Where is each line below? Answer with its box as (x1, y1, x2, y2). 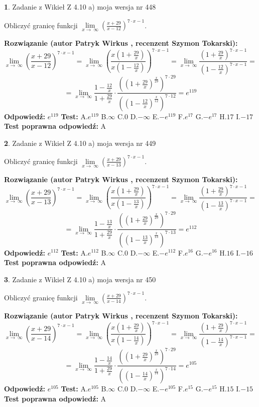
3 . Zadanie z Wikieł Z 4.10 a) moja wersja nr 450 (4, 274, 156, 284)
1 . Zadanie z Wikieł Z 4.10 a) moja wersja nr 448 (4, 2, 156, 12)
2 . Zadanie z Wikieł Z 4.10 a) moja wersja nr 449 (4, 137, 156, 148)
